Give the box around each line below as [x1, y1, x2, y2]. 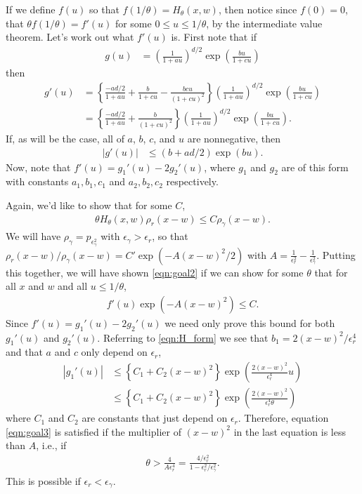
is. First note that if [171, 29, 257, 44]
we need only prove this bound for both [164, 315, 335, 330]
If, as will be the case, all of [6, 131, 124, 145]
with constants [6, 174, 69, 189]
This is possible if [6, 473, 81, 488]
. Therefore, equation [238, 410, 329, 425]
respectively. [166, 174, 219, 189]
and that [6, 345, 43, 359]
